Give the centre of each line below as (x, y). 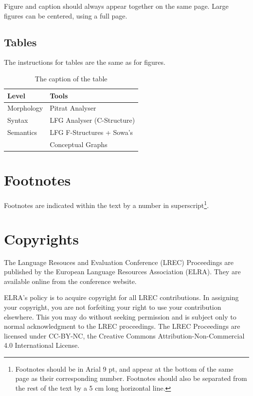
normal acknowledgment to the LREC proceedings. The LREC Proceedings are (122, 326)
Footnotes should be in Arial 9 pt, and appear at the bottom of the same (124, 368)
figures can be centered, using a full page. (66, 15)
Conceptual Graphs (79, 144)
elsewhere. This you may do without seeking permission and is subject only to (120, 316)
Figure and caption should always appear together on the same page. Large (116, 6)
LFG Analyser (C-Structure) (92, 120)
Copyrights (41, 238)
